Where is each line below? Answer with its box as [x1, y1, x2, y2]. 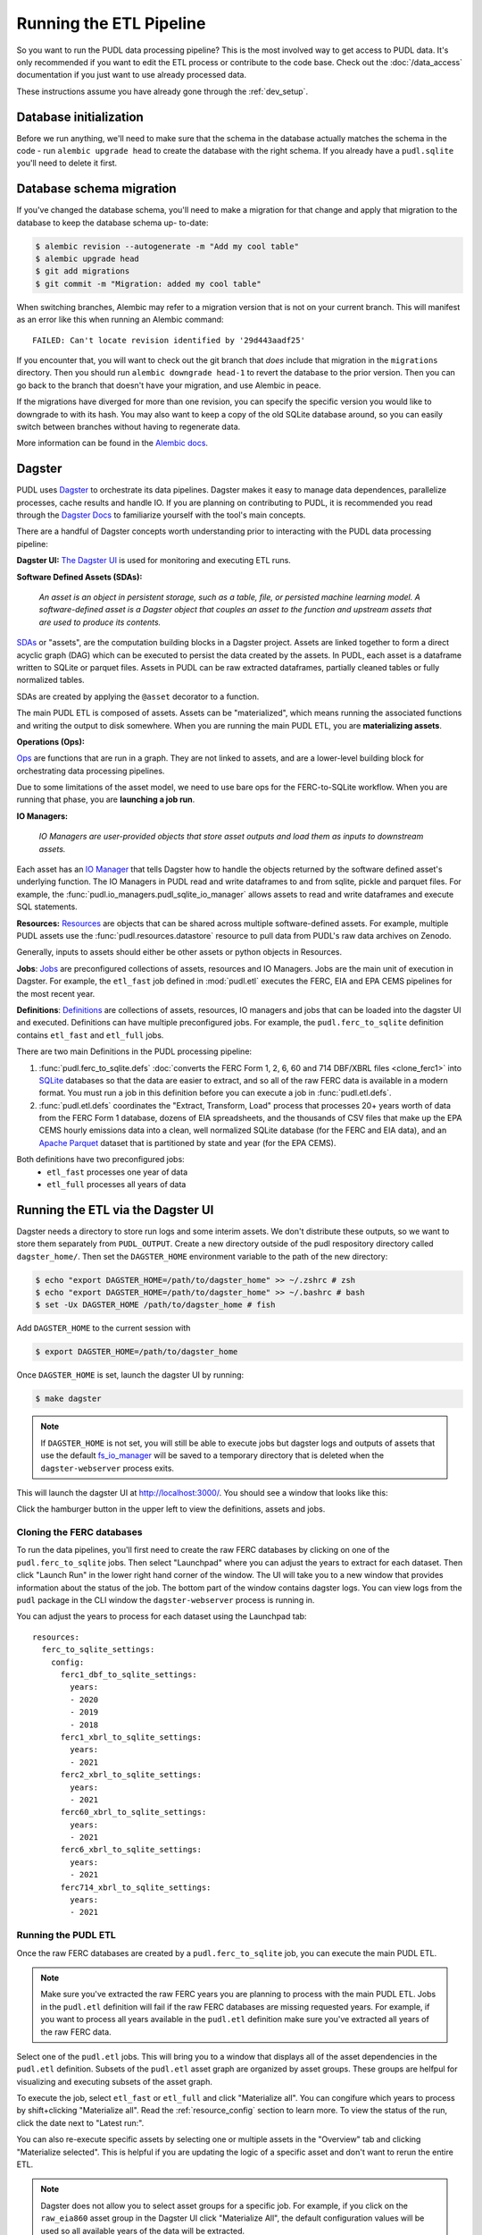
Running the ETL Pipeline [16, 13, 206, 33]
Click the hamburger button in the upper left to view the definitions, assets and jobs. [16, 1504, 326, 1514]
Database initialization [16, 109, 145, 124]
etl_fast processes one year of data [46, 1167, 187, 1177]
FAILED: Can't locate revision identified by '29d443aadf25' [32, 335, 305, 345]
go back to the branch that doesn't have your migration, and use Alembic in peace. [16, 380, 321, 391]
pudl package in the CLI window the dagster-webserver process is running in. [16, 1595, 315, 1606]
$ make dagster [35, 1394, 102, 1404]
